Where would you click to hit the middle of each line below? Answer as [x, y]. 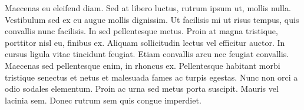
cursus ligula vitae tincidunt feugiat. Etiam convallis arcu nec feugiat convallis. [147, 54]
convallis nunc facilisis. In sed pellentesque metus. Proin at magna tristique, [141, 31]
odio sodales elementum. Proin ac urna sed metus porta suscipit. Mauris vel [142, 89]
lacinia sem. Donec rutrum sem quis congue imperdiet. [103, 100]
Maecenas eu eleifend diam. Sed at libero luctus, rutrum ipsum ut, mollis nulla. [148, 8]
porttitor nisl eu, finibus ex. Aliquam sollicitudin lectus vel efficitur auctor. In [145, 42]
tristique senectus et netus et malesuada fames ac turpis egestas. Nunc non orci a [151, 77]
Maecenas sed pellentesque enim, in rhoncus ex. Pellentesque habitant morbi [143, 65]
